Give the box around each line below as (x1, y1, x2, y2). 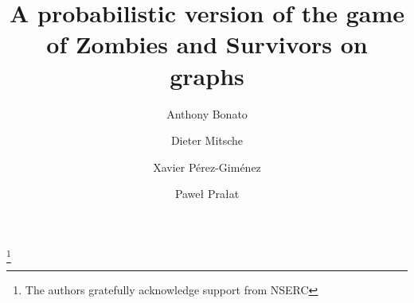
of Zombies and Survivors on (46, 28, 368, 60)
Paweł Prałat (174, 185, 240, 202)
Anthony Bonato (166, 105, 248, 122)
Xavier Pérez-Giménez (153, 158, 261, 175)
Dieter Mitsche (170, 132, 244, 149)
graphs (170, 59, 244, 91)
